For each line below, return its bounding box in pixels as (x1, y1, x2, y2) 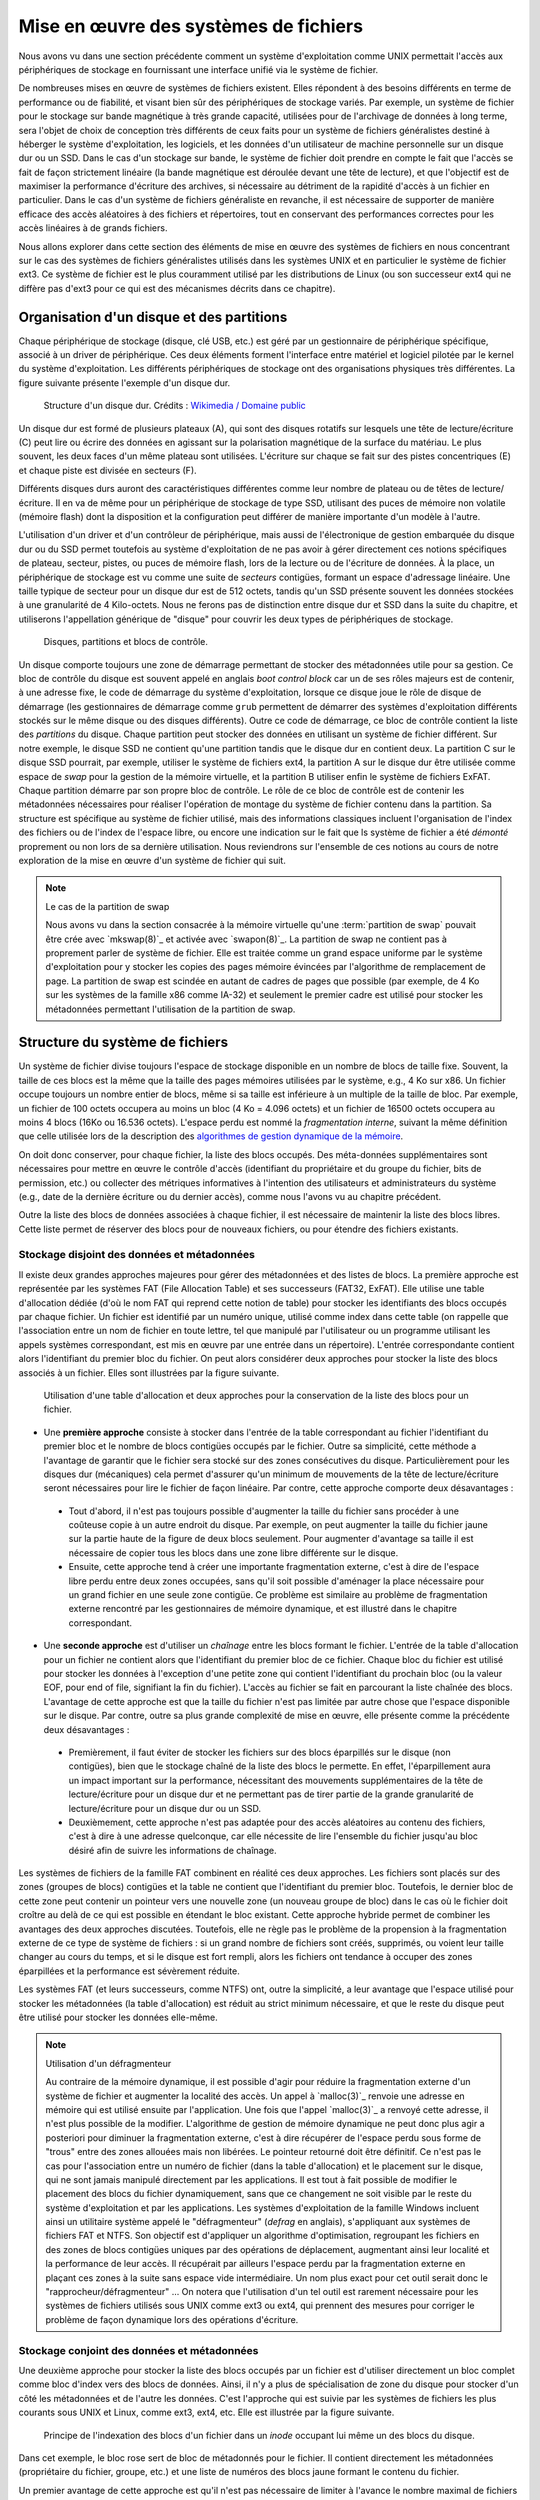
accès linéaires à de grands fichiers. (18, 222, 168, 234)
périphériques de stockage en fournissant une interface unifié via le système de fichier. (18, 63, 379, 75)
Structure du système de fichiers (18, 1034, 229, 1051)
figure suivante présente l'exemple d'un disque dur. (18, 376, 231, 389)
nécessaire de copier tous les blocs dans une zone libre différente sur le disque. (68, 1546, 399, 1559)
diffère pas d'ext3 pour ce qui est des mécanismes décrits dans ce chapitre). (18, 282, 336, 294)
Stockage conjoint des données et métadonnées (18, 2343, 259, 2357)
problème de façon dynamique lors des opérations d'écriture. (45, 2313, 299, 2325)
